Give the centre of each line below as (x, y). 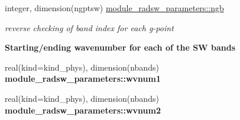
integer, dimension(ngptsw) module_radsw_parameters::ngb (114, 8)
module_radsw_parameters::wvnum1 (83, 79)
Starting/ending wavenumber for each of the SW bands (120, 47)
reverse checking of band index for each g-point (89, 27)
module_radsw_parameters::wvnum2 (83, 110)
